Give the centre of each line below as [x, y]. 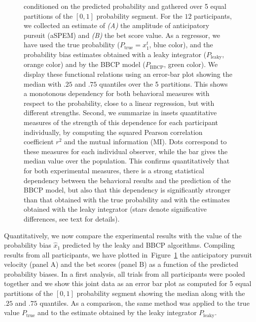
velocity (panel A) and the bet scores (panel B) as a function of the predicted [121, 264]
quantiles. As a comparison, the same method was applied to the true [145, 303]
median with [43, 83]
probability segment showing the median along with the [161, 293]
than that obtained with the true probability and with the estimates [127, 199]
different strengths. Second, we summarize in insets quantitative [120, 113]
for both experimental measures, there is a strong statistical [114, 170]
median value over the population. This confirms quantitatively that [127, 161]
